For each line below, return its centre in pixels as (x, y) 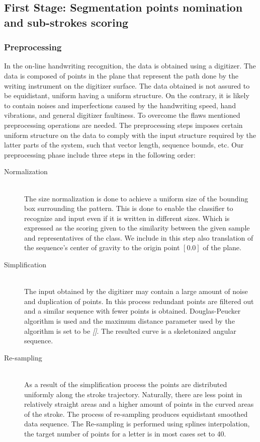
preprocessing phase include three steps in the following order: (100, 154)
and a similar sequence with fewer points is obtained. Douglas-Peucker (133, 311)
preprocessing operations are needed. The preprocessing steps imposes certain (123, 125)
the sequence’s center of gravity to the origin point (102, 247)
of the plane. (222, 247)
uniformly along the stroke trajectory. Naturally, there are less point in (133, 394)
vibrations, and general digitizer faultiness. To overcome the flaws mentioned (122, 115)
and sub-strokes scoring (66, 22)
